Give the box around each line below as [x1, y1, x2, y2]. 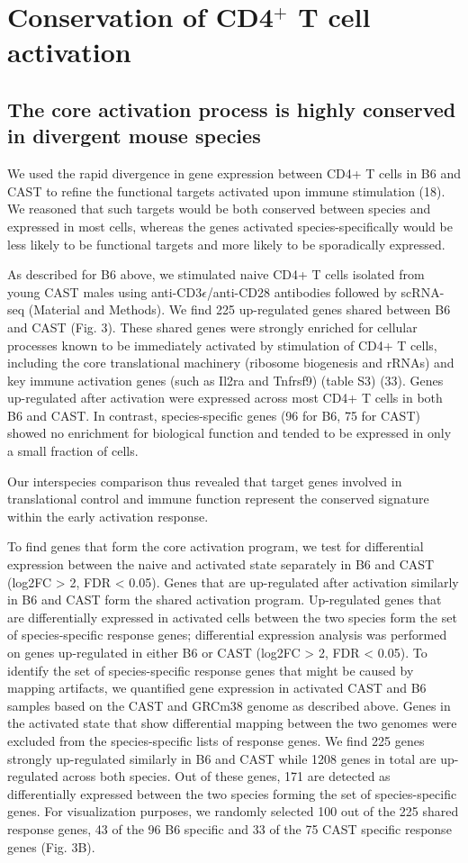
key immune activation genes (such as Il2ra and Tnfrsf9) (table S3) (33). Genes [7, 370, 444, 389]
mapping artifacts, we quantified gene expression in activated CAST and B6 [7, 678, 427, 697]
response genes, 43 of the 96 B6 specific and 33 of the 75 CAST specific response [7, 819, 452, 838]
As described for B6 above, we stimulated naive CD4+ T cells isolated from [7, 265, 425, 284]
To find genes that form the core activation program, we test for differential [7, 537, 424, 556]
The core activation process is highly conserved [7, 95, 456, 123]
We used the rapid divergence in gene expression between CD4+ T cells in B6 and [7, 164, 461, 183]
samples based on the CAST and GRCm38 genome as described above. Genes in [7, 695, 451, 714]
